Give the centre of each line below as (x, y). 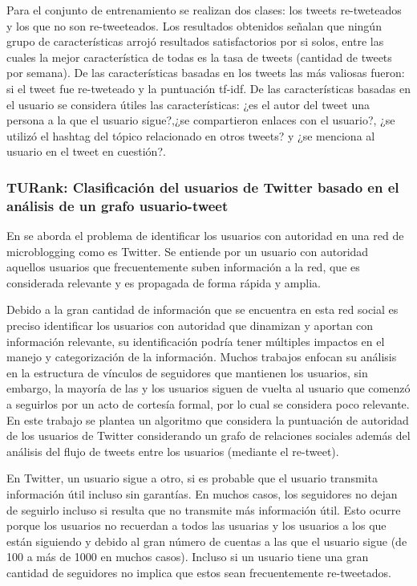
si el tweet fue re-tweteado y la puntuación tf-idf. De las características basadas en (208, 88)
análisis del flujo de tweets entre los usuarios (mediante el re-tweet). (173, 451)
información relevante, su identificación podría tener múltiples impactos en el (196, 341)
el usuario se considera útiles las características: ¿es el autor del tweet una (188, 104)
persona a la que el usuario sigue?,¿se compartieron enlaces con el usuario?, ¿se (201, 120)
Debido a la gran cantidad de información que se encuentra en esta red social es (202, 309)
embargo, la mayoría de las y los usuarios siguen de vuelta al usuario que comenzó (208, 388)
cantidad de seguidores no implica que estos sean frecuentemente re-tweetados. (199, 572)
